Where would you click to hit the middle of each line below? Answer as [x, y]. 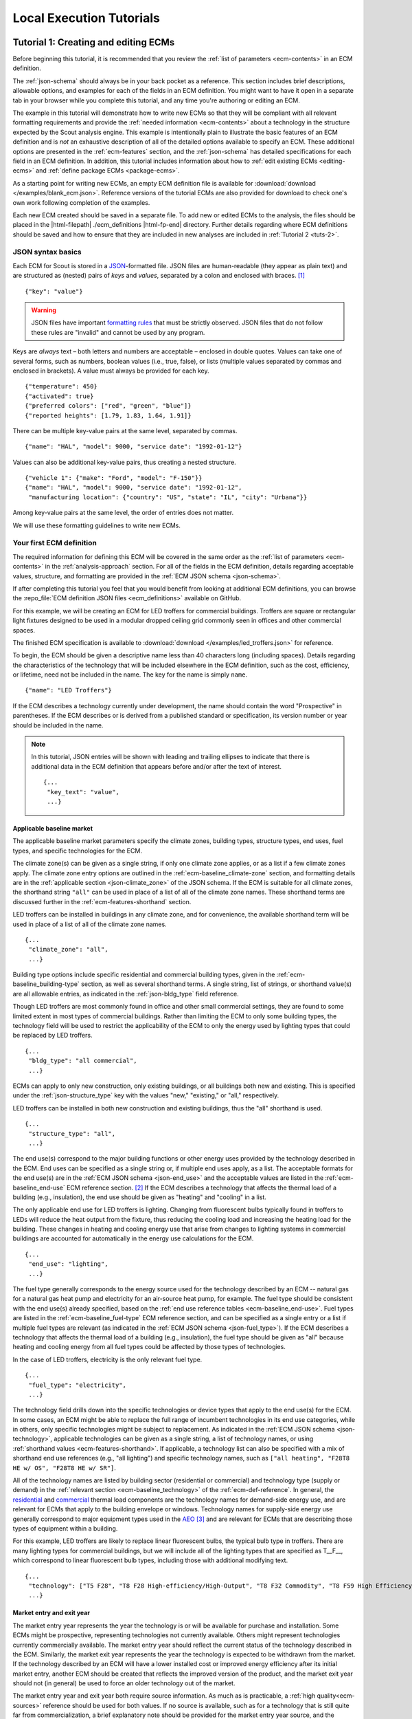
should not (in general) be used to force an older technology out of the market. [124, 1683]
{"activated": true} [59, 396]
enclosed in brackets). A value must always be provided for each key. [111, 371]
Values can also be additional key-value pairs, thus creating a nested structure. [124, 462]
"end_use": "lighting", [68, 1264]
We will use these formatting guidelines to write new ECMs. [97, 525]
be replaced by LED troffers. [53, 1036]
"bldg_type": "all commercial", [83, 1061]
